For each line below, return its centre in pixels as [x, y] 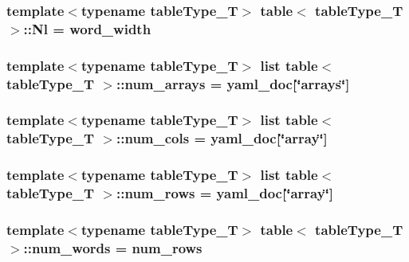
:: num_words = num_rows [113, 247]
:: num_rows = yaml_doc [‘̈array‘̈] [225, 193]
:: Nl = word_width [87, 28]
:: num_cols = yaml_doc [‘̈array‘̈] [222, 138]
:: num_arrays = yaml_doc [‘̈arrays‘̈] [233, 83]
